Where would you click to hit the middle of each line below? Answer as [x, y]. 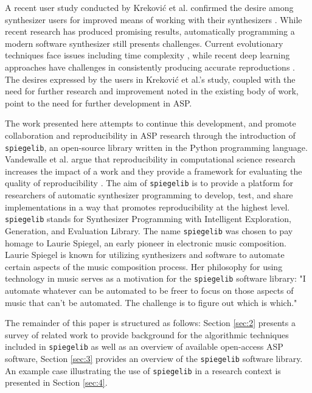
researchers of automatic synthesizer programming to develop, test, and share [149, 195]
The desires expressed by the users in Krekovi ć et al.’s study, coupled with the [150, 79]
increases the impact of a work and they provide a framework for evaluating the [154, 171]
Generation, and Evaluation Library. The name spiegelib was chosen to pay [149, 230]
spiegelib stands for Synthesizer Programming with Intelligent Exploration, [148, 219]
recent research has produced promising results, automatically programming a [150, 31]
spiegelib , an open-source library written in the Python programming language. [156, 147]
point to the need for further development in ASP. [99, 103]
